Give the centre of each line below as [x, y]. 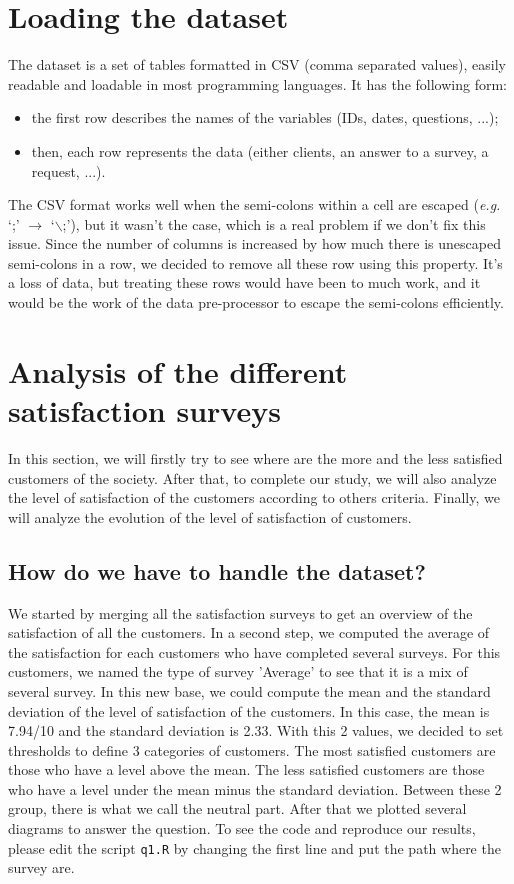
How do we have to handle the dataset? [217, 570]
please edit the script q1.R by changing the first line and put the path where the [254, 847]
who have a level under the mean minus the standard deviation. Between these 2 [255, 788]
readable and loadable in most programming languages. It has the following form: [257, 83]
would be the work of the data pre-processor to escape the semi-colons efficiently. [256, 302]
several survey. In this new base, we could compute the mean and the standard [249, 690]
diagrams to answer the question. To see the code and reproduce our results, [242, 828]
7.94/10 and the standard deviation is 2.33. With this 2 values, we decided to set [256, 730]
